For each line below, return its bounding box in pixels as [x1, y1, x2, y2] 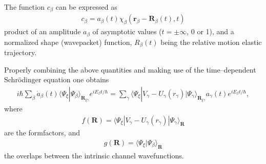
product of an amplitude [4, 26, 81, 37]
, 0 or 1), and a [187, 26, 234, 37]
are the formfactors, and [4, 127, 80, 138]
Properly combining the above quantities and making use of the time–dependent [4, 64, 256, 75]
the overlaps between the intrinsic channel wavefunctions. [4, 150, 184, 160]
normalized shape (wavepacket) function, [4, 36, 132, 47]
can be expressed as [55, 2, 117, 12]
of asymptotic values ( [92, 26, 162, 37]
